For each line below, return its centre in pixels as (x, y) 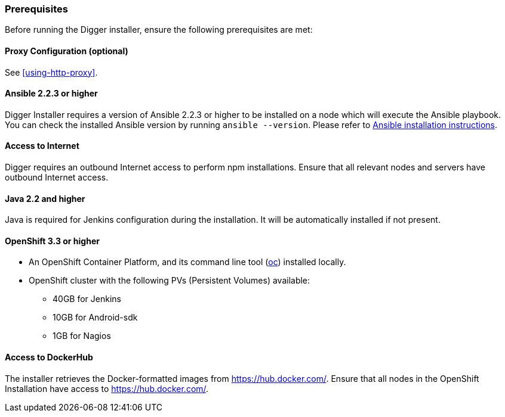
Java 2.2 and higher (45, 198)
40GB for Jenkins (87, 299)
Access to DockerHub (49, 357)
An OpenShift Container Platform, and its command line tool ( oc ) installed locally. (187, 262)
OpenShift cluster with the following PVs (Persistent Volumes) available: (170, 281)
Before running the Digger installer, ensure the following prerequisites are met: (159, 30)
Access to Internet (42, 146)
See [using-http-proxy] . (51, 72)
